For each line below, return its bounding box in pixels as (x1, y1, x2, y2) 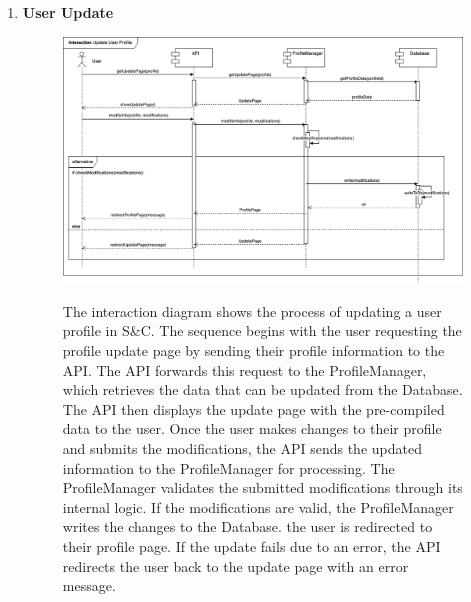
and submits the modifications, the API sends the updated (62, 437, 422, 458)
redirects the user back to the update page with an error (62, 555, 409, 576)
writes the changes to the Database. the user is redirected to (62, 516, 433, 537)
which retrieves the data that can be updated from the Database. (62, 379, 463, 400)
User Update (22, 2, 114, 22)
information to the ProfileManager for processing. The (62, 457, 395, 478)
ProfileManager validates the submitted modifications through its (62, 477, 463, 498)
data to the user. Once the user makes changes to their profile (62, 418, 442, 439)
